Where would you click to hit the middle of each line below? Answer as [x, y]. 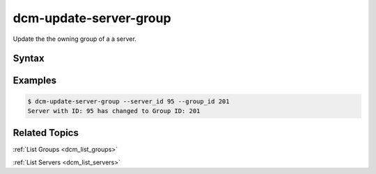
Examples [35, 81]
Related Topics [46, 133]
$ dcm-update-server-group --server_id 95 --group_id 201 [128, 101]
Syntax [29, 59]
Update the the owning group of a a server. [75, 39]
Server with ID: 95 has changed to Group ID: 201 [114, 111]
